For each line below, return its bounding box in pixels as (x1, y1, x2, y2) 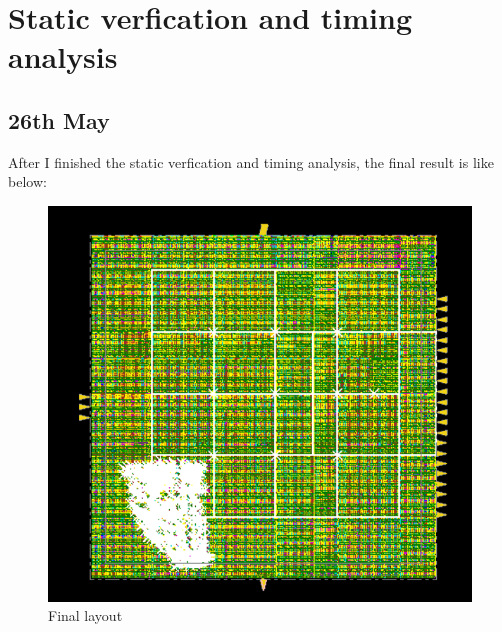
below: (8, 171, 47, 192)
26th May (8, 104, 110, 135)
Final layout (48, 605, 123, 626)
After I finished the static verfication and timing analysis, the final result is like (8, 151, 494, 172)
